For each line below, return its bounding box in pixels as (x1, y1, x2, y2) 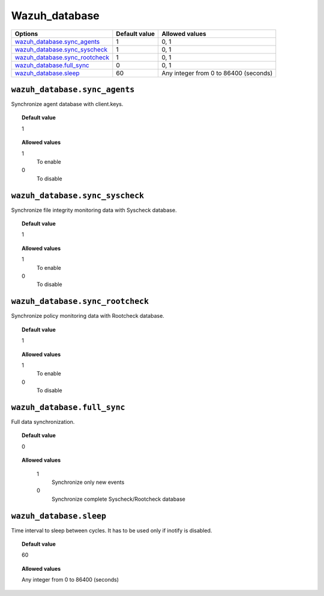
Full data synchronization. (11, 418, 75, 425)
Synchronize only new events (52, 478, 125, 486)
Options (14, 29, 38, 38)
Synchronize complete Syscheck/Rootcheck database (52, 495, 186, 502)
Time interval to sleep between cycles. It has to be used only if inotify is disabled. (11, 526, 212, 534)
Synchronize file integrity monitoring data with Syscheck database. (11, 206, 177, 213)
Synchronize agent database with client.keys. (11, 101, 124, 108)
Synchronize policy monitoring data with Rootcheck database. (11, 312, 164, 320)
